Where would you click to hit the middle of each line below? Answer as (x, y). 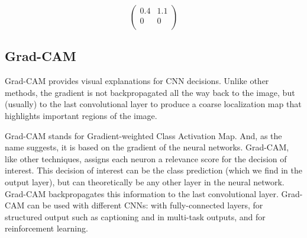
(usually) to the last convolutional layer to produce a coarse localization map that (153, 104)
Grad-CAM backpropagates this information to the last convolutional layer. (142, 193)
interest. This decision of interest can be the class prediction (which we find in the (153, 170)
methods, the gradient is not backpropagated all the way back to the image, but (150, 92)
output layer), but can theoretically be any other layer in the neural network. (145, 181)
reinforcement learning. (46, 228)
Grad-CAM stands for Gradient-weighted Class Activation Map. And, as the (143, 135)
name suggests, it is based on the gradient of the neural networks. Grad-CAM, (147, 147)
